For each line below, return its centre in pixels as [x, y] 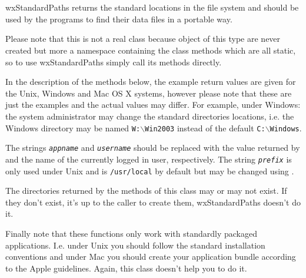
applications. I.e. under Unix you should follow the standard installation [135, 245]
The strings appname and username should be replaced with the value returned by [153, 148]
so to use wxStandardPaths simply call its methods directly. [114, 62]
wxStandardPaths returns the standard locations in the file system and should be [152, 7]
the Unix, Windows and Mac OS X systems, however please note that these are [149, 93]
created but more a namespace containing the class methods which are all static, [151, 50]
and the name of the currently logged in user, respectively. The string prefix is [149, 159]
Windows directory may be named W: [73, 128]
